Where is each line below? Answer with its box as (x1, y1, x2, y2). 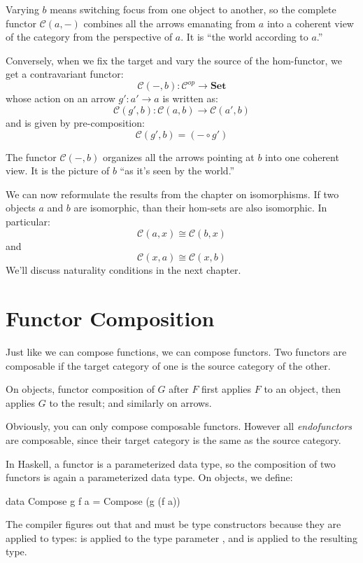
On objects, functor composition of (6, 382, 155, 396)
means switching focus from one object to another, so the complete (50, 2, 336, 16)
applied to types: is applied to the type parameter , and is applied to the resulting (6, 530, 357, 545)
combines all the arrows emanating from (83, 15, 256, 30)
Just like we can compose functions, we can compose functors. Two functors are (6, 344, 347, 359)
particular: (6, 214, 50, 229)
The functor (6, 149, 57, 164)
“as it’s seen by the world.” (120, 163, 235, 178)
